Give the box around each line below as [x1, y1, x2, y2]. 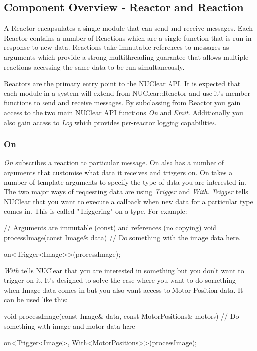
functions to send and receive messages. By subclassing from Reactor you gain [4, 97, 241, 108]
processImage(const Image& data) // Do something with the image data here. [4, 232, 241, 242]
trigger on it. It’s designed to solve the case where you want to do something [4, 275, 236, 285]
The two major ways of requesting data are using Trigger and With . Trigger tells [4, 186, 248, 197]
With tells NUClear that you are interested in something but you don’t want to [4, 265, 244, 275]
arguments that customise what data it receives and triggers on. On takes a [4, 167, 233, 177]
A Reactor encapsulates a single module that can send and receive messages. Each [4, 23, 253, 33]
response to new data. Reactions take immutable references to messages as [4, 42, 229, 52]
